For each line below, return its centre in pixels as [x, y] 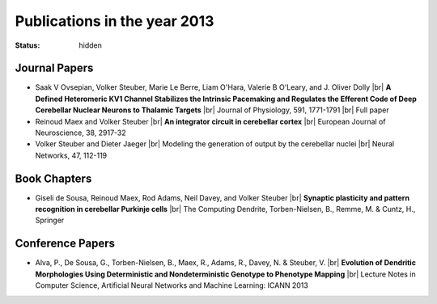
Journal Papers [54, 68]
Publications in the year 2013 [115, 21]
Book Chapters [53, 178]
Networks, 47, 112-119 [71, 155]
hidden [91, 45]
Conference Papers [65, 244]
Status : [28, 45]
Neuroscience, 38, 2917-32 [81, 133]
